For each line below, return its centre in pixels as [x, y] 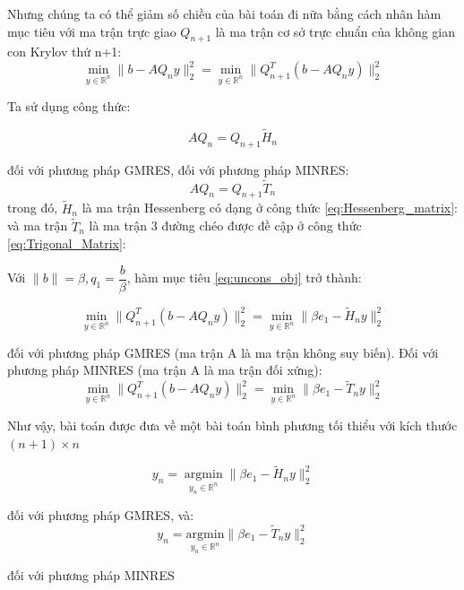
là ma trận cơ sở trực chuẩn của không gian [335, 31]
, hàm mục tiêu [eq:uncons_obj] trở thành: [244, 278]
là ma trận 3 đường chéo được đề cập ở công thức [225, 226]
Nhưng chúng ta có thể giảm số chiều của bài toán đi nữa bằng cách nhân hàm [224, 13]
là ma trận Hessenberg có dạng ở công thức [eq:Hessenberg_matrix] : [270, 208]
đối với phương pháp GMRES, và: [101, 515]
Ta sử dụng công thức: [69, 106]
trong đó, [33, 208]
